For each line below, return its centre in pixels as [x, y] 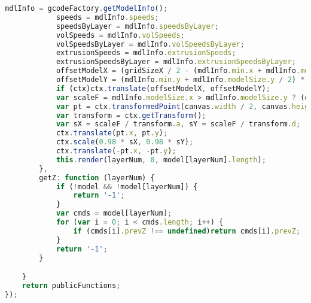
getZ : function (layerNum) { [97, 178]
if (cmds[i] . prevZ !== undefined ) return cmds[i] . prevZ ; [187, 231]
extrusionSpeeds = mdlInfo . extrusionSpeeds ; [146, 53]
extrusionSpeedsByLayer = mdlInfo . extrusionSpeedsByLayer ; [176, 62]
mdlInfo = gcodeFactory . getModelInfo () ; [86, 8]
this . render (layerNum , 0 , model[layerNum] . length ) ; [161, 160]
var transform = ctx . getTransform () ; [131, 115]
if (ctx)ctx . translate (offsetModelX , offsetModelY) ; [163, 88]
